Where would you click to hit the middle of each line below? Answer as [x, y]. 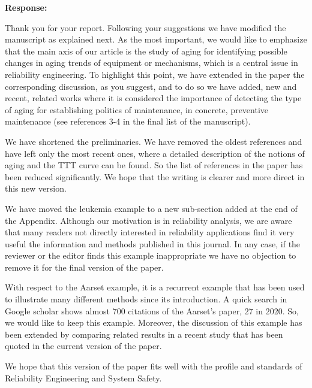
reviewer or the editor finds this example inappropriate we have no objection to [151, 255]
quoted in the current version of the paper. [83, 346]
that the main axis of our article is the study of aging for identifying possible [146, 51]
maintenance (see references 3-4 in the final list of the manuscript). [128, 121]
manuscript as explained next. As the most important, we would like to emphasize [156, 39]
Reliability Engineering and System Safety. [83, 378]
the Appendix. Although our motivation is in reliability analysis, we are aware [148, 220]
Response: [26, 7]
